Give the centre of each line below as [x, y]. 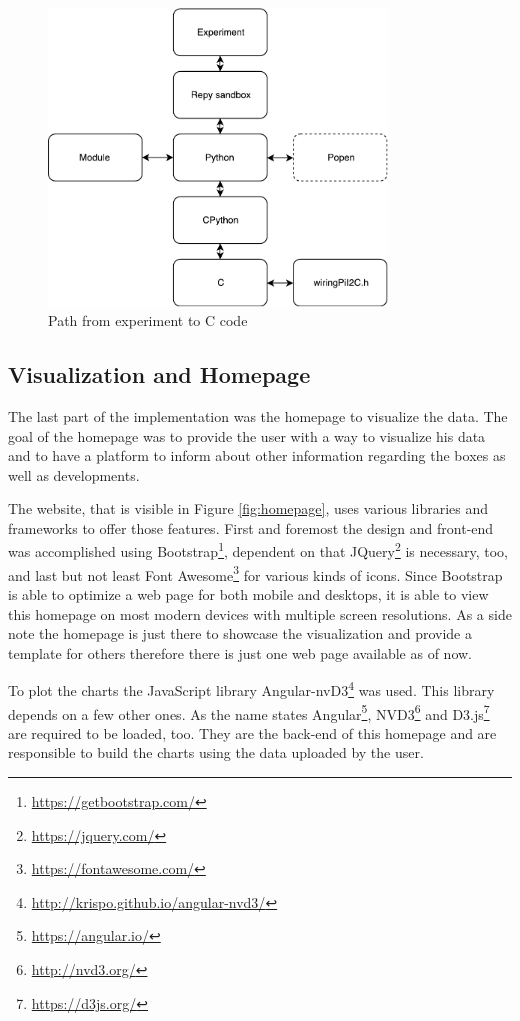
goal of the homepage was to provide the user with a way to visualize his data [247, 435]
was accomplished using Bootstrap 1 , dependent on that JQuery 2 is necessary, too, [258, 550]
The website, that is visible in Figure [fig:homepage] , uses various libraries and [248, 508]
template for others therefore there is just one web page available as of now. [240, 652]
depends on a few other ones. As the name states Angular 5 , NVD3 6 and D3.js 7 [249, 712]
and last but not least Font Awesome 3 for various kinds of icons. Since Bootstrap [255, 573]
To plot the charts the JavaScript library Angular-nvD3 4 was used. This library [251, 688]
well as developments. [74, 474]
